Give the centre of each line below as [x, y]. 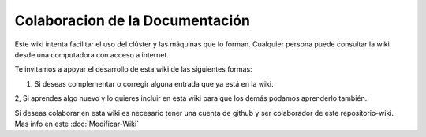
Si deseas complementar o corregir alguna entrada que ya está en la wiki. [154, 83]
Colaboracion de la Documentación [132, 20]
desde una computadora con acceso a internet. [92, 54]
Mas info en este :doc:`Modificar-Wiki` [77, 124]
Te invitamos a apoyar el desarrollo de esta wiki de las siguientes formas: [133, 69]
